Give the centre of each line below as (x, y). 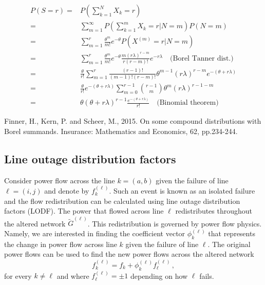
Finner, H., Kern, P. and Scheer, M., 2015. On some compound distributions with (133, 121)
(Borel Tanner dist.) (202, 58)
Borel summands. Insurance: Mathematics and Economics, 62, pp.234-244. (121, 131)
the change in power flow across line (61, 244)
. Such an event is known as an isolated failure (182, 190)
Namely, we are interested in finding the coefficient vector (95, 233)
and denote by (67, 190)
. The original (229, 244)
